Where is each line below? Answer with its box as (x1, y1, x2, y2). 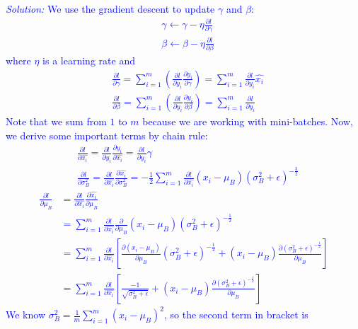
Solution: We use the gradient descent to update (6, 1, 215, 16)
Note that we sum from (6, 113, 107, 128)
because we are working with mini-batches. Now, (142, 113, 353, 128)
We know (6, 307, 45, 322)
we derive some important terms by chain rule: (6, 127, 208, 142)
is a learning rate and (42, 53, 135, 68)
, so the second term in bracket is (163, 307, 308, 322)
